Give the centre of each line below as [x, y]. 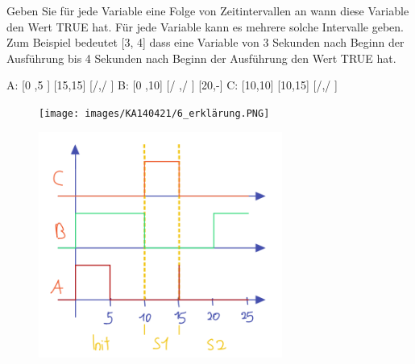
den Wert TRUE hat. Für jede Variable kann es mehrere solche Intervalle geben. [205, 26]
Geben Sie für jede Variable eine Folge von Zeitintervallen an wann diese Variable [208, 10]
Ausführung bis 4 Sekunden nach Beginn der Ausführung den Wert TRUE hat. [201, 58]
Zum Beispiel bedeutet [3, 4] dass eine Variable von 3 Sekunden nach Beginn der [205, 42]
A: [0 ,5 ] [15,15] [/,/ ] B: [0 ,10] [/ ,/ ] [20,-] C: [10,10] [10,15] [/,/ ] [172, 85]
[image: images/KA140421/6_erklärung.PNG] [154, 113]
